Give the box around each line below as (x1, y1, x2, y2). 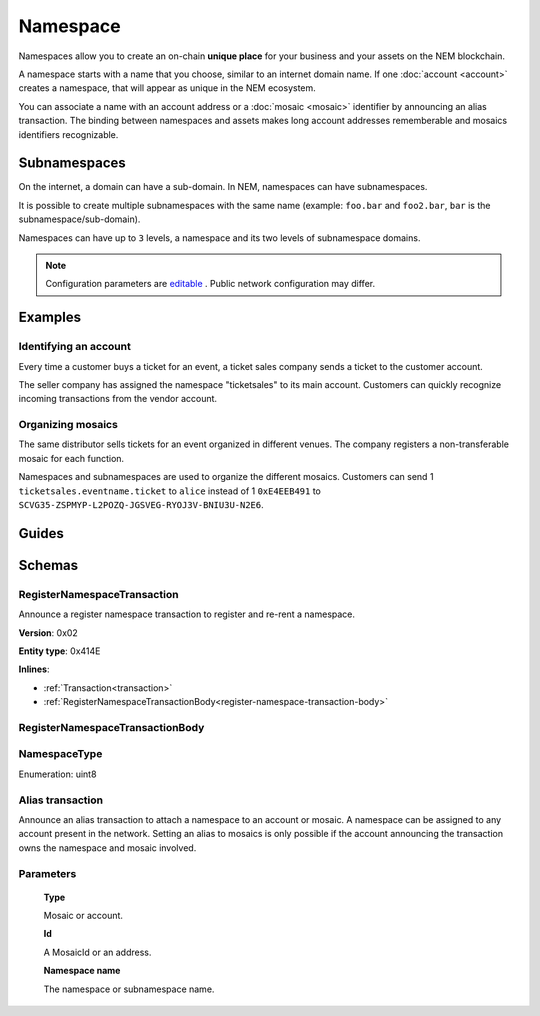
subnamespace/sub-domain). (18, 213, 141, 225)
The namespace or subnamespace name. (43, 983, 215, 995)
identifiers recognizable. (18, 128, 119, 140)
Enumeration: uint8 (18, 768, 97, 780)
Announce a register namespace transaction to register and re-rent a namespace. (18, 608, 355, 620)
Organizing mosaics (18, 418, 119, 432)
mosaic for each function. (18, 452, 125, 464)
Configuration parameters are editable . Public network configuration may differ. (45, 278, 375, 290)
